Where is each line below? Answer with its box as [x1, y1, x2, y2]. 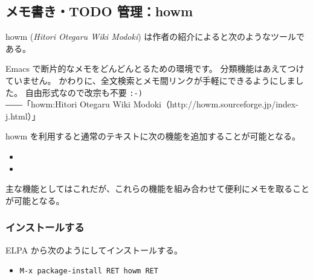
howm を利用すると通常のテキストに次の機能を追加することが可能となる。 [5, 130, 300, 142]
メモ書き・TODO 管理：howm [5, 2, 193, 21]
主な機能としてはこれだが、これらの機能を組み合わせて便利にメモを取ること [5, 182, 310, 195]
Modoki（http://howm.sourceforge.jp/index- [133, 98, 298, 110]
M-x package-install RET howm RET [19, 267, 158, 276]
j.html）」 [5, 109, 40, 122]
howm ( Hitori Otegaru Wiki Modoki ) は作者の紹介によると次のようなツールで [5, 30, 305, 43]
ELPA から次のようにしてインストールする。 [5, 243, 183, 256]
